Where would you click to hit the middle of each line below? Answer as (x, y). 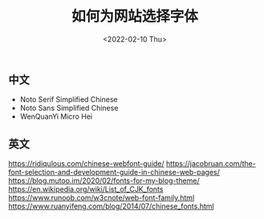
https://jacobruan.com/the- (211, 164)
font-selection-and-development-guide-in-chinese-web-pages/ (114, 172)
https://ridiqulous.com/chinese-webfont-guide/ (86, 164)
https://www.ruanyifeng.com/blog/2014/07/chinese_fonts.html (111, 206)
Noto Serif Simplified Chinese (69, 99)
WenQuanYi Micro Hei (56, 116)
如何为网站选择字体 (134, 16)
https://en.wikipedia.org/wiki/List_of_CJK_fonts (86, 189)
